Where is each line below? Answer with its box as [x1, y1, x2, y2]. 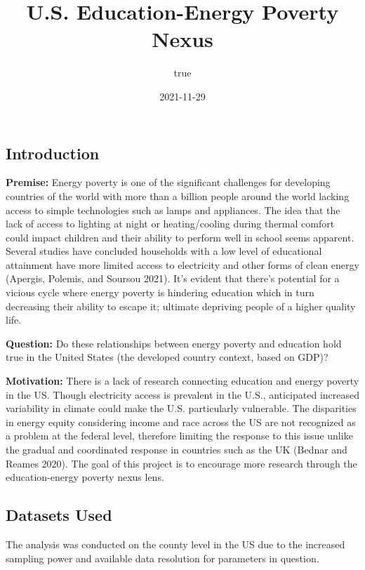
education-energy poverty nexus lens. [6, 470, 164, 484]
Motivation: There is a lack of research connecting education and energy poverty [6, 373, 359, 388]
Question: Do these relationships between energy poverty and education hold [6, 336, 342, 350]
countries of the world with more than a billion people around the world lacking [6, 188, 350, 203]
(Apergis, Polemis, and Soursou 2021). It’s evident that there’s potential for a [6, 271, 340, 286]
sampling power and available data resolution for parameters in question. [6, 550, 319, 565]
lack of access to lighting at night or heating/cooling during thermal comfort [6, 216, 335, 231]
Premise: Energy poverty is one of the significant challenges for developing [6, 175, 331, 190]
